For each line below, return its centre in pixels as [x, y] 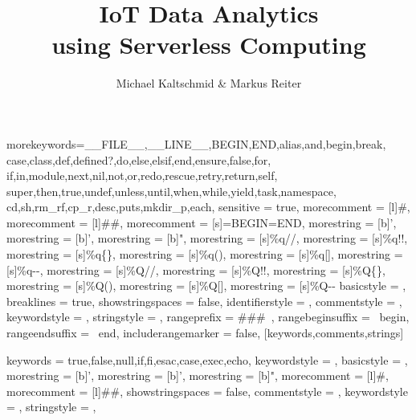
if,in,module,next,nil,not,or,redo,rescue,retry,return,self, [142, 175]
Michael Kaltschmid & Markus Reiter [209, 83]
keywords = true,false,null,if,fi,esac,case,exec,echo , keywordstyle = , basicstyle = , [207, 359]
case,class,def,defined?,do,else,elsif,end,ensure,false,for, [139, 159]
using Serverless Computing [209, 45]
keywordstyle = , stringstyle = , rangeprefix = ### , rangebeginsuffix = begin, [208, 317]
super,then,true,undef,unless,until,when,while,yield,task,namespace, [171, 191]
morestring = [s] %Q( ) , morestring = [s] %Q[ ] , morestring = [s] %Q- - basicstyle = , [206, 285]
